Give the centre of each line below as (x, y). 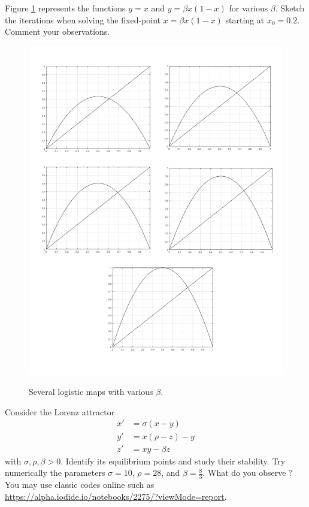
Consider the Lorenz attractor (60, 411)
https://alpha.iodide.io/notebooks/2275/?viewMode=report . (116, 496)
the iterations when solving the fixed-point (83, 19)
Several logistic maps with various (91, 392)
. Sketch (290, 8)
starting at (245, 19)
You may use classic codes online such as (80, 484)
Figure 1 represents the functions (65, 8)
